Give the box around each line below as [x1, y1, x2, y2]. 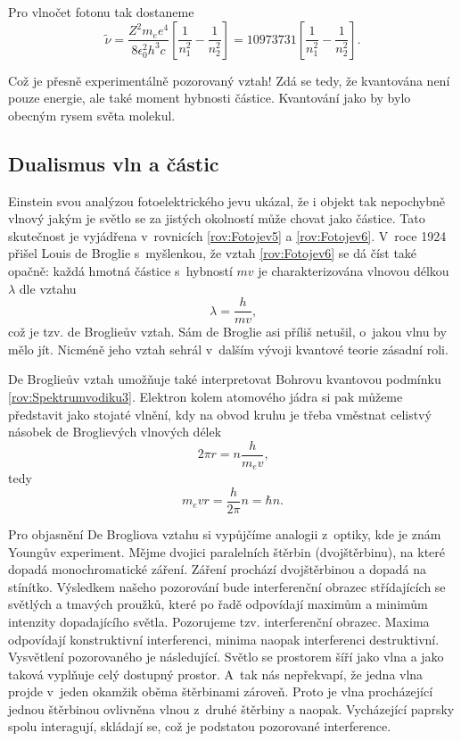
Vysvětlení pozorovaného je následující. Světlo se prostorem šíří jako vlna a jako [8, 647, 444, 666]
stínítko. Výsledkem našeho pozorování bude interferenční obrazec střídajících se [8, 577, 446, 595]
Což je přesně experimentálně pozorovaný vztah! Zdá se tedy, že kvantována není [8, 71, 450, 89]
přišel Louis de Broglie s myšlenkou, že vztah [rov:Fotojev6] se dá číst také [8, 244, 417, 262]
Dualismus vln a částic [8, 149, 219, 177]
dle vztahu [19, 279, 77, 297]
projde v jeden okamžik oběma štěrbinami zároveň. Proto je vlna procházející [8, 682, 433, 701]
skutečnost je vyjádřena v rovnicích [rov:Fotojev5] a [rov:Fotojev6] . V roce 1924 [8, 226, 447, 245]
